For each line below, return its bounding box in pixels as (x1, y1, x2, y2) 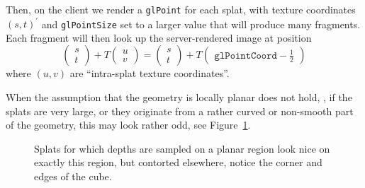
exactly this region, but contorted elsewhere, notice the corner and (34, 155, 322, 170)
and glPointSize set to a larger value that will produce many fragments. (41, 16, 361, 31)
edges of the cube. (34, 168, 112, 183)
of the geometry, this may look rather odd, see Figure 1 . (6, 117, 251, 132)
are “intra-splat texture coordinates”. (69, 66, 230, 81)
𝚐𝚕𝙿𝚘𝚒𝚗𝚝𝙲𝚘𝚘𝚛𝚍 (214, 50, 277, 61)
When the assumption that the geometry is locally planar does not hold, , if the (6, 90, 352, 104)
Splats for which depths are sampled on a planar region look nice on (34, 141, 330, 155)
